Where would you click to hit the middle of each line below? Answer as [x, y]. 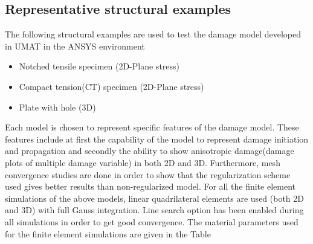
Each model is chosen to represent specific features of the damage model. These [152, 127]
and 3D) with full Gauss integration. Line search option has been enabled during [154, 210]
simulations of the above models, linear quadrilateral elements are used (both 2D [155, 198]
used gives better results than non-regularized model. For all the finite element [150, 186]
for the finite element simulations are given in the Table [108, 233]
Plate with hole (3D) [57, 107]
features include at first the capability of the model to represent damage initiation [157, 139]
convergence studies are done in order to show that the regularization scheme [148, 174]
